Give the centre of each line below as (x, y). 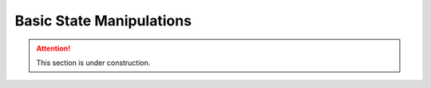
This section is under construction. (93, 63)
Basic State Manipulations (103, 21)
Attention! (53, 48)
